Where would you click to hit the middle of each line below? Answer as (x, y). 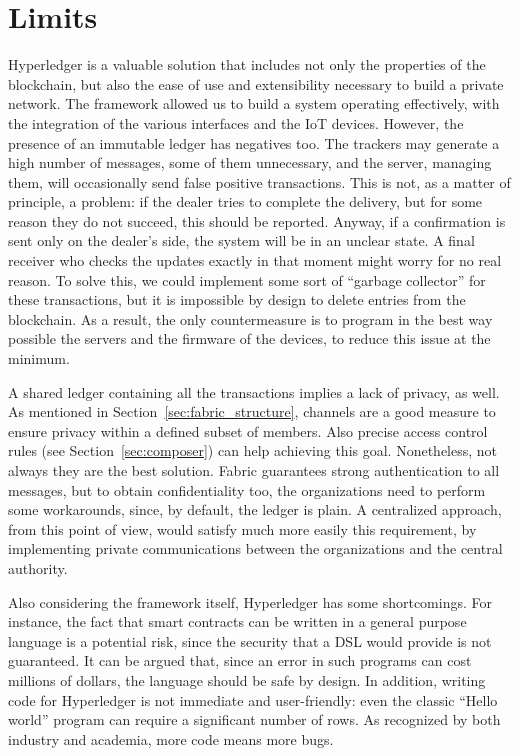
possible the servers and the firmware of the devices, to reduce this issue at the (249, 338)
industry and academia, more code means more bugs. (171, 738)
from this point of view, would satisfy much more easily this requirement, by (242, 528)
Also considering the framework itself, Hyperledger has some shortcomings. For (250, 601)
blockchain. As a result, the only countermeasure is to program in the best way (250, 318)
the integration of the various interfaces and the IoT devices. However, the (236, 122)
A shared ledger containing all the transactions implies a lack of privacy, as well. (254, 391)
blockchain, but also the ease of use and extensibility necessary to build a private (256, 83)
